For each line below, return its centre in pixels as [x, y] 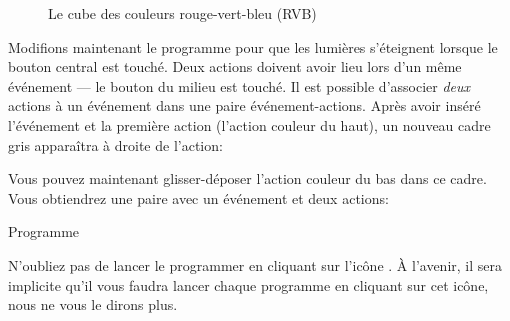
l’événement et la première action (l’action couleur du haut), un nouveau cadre [249, 124]
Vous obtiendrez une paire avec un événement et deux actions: [198, 197]
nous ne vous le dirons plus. [93, 304]
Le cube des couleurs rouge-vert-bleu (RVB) [182, 13]
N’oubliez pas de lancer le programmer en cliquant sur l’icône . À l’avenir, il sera [255, 264]
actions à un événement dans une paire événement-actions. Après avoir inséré [244, 105]
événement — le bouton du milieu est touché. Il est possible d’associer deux [239, 85]
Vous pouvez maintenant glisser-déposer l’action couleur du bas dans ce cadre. [247, 178]
